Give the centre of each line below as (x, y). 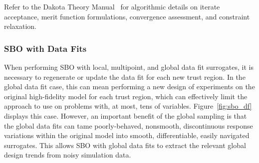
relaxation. (20, 26)
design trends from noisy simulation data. (68, 155)
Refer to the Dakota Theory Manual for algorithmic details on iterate (112, 6)
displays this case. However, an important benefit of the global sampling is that (126, 115)
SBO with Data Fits (45, 48)
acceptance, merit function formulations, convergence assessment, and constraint (127, 16)
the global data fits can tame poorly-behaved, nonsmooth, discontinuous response (129, 125)
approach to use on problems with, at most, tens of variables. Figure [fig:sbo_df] (128, 106)
